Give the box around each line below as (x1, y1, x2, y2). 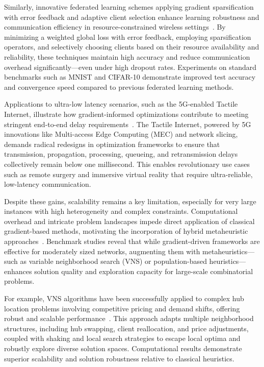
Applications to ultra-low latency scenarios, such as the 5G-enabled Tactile (4, 99, 238, 109)
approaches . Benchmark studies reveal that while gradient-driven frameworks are (4, 236, 260, 247)
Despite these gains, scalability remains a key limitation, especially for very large (4, 195, 256, 206)
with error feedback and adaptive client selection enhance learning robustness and (4, 11, 259, 22)
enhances (4, 265, 32, 276)
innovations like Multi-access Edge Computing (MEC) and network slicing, (4, 129, 238, 139)
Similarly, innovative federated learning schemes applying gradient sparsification (4, 2, 254, 12)
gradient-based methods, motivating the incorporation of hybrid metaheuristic (4, 226, 248, 236)
